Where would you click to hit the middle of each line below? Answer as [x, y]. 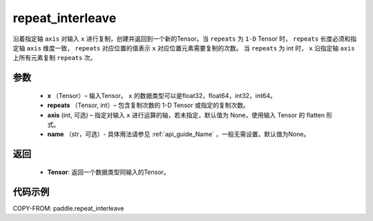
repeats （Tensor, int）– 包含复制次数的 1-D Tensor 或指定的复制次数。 [149, 105]
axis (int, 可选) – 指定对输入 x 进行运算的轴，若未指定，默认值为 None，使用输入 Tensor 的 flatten [186, 115]
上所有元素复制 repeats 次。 [55, 58]
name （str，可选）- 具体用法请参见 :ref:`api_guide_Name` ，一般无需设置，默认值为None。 [179, 134]
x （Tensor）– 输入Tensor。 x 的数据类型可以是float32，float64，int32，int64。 [162, 95]
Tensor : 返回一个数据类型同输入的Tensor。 [108, 172]
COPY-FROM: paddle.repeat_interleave [68, 208]
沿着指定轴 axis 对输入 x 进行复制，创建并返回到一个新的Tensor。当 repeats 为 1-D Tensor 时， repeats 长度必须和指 [185, 39]
